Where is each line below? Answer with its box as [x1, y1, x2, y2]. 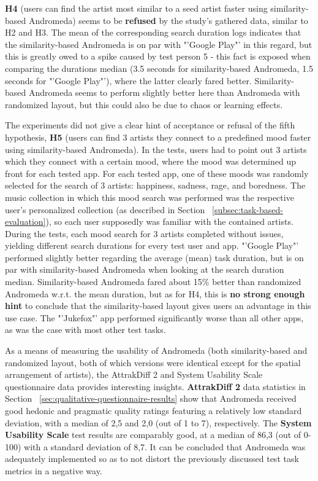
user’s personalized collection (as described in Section [5, 203, 205, 216]
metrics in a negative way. [5, 464, 102, 477]
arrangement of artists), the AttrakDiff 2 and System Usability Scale [5, 368, 263, 381]
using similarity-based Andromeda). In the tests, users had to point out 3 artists [5, 143, 307, 155]
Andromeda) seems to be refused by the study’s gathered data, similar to [28, 14, 308, 26]
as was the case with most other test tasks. [5, 323, 166, 336]
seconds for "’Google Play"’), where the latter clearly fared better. [5, 74, 252, 87]
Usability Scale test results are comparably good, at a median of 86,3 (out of [5, 428, 301, 441]
